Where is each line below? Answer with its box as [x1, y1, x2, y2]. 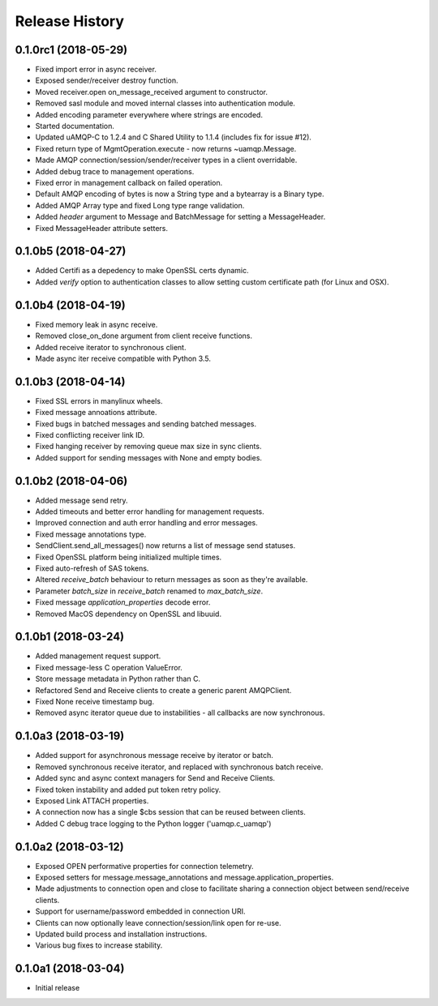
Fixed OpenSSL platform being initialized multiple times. [35, 552, 222, 562]
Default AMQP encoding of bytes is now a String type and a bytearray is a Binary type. [35, 189, 324, 199]
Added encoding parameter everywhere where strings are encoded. [35, 109, 264, 119]
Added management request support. [35, 651, 161, 661]
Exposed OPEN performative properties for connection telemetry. [35, 861, 254, 871]
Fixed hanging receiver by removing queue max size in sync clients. [35, 442, 262, 452]
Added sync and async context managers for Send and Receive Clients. [35, 773, 276, 783]
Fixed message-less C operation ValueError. [35, 662, 182, 672]
